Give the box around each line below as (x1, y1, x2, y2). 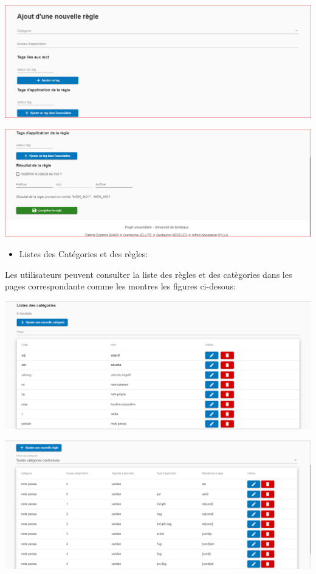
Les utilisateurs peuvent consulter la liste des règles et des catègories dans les (5, 268, 292, 280)
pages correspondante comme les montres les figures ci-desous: (5, 280, 236, 292)
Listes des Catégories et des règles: (19, 247, 148, 260)
